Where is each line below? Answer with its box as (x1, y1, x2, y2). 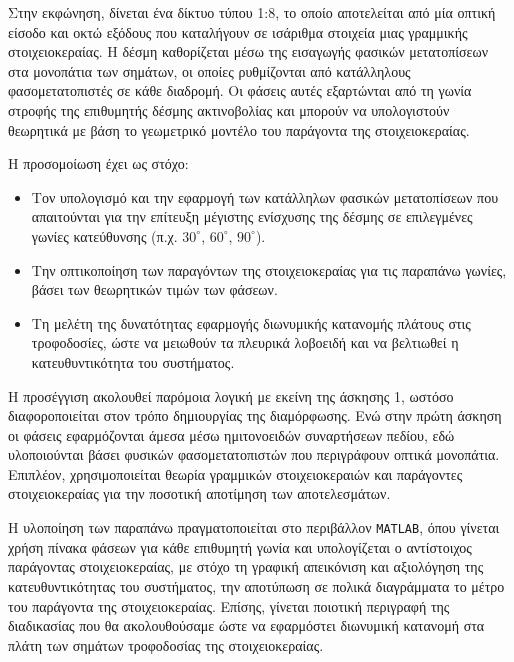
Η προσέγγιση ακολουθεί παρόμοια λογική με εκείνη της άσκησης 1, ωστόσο (8, 385, 454, 406)
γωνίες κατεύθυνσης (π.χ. (31, 225, 178, 246)
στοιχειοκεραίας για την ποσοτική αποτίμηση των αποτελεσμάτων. (8, 483, 391, 504)
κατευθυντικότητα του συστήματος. (31, 351, 235, 372)
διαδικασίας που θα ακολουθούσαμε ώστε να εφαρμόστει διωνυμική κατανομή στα (8, 615, 485, 636)
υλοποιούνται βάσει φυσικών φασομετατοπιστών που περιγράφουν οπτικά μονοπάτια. (8, 444, 500, 465)
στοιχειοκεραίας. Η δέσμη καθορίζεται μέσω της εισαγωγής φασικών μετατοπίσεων (8, 41, 488, 62)
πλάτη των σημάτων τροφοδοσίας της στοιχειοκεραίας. (8, 634, 324, 655)
